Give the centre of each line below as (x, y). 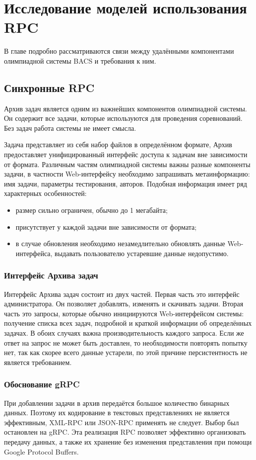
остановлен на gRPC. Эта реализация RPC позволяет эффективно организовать (125, 432)
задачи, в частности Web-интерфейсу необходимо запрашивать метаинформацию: (127, 174)
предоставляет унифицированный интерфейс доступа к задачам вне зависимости (126, 154)
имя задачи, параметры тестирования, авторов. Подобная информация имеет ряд (126, 183)
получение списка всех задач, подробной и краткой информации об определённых (128, 323)
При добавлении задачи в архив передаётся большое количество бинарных (117, 403)
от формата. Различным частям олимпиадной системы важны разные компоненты (127, 164)
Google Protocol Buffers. (41, 451)
